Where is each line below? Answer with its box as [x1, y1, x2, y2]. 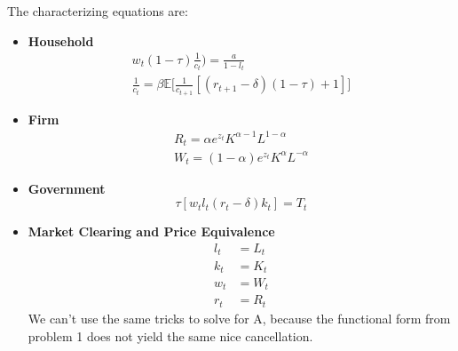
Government [28, 179, 106, 197]
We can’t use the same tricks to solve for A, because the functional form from [28, 308, 451, 327]
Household [28, 31, 94, 50]
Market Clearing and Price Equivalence [28, 222, 275, 241]
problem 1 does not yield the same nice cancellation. [28, 326, 313, 345]
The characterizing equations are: [7, 2, 188, 20]
